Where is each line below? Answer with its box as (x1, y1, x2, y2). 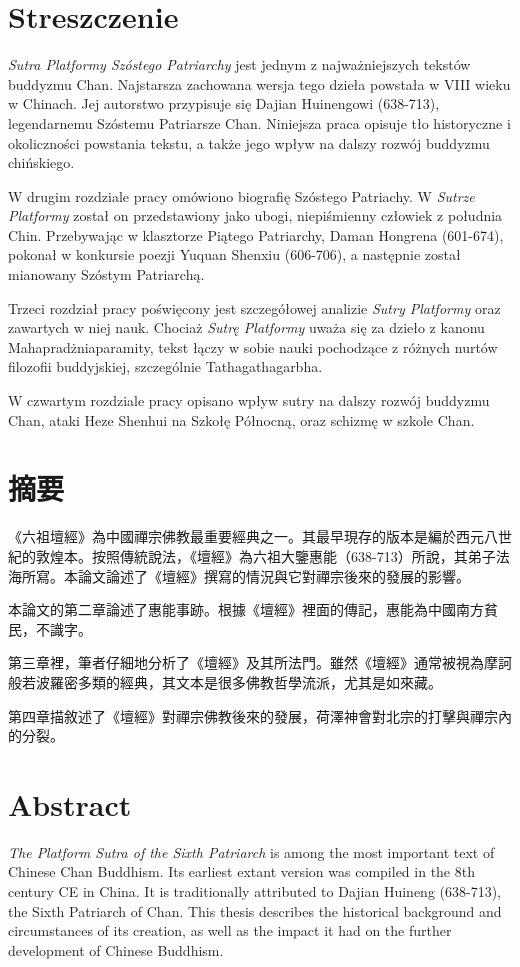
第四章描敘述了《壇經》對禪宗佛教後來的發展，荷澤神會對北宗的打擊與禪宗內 (8, 705, 512, 726)
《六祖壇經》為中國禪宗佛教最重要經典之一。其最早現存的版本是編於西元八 (8, 526, 498, 547)
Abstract (8, 783, 132, 824)
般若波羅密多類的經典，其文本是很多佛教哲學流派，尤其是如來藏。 (8, 671, 442, 692)
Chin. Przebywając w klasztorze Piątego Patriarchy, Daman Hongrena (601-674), (8, 224, 504, 245)
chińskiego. (8, 152, 75, 173)
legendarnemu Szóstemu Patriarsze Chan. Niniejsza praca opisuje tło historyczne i (8, 112, 511, 133)
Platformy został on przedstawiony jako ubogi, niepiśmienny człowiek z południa (8, 205, 503, 226)
